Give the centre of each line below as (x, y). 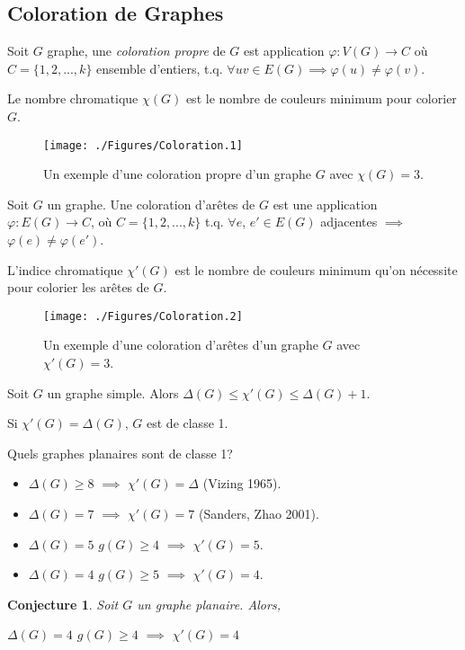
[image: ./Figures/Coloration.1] (143, 145)
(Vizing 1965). (242, 483)
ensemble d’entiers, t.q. (160, 68)
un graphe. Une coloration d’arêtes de (151, 204)
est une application (325, 204)
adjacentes (349, 222)
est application (284, 51)
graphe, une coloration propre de (136, 51)
